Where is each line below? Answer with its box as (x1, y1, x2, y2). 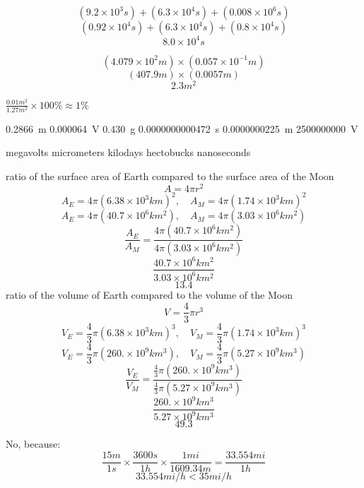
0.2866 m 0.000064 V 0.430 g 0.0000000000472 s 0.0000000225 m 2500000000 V (6, 121, 358, 136)
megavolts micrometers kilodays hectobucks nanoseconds (6, 145, 251, 160)
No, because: (6, 436, 61, 451)
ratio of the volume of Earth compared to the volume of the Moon (6, 287, 293, 302)
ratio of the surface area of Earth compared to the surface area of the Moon (6, 168, 334, 183)
